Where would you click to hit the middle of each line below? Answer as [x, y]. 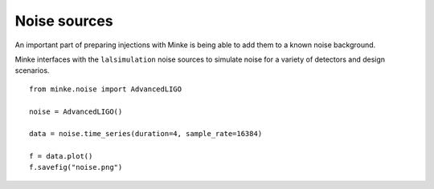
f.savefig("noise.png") [76, 167]
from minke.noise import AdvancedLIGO [106, 89]
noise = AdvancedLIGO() [76, 111]
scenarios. [32, 70]
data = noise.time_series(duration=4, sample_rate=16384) [146, 134]
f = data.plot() [61, 157]
